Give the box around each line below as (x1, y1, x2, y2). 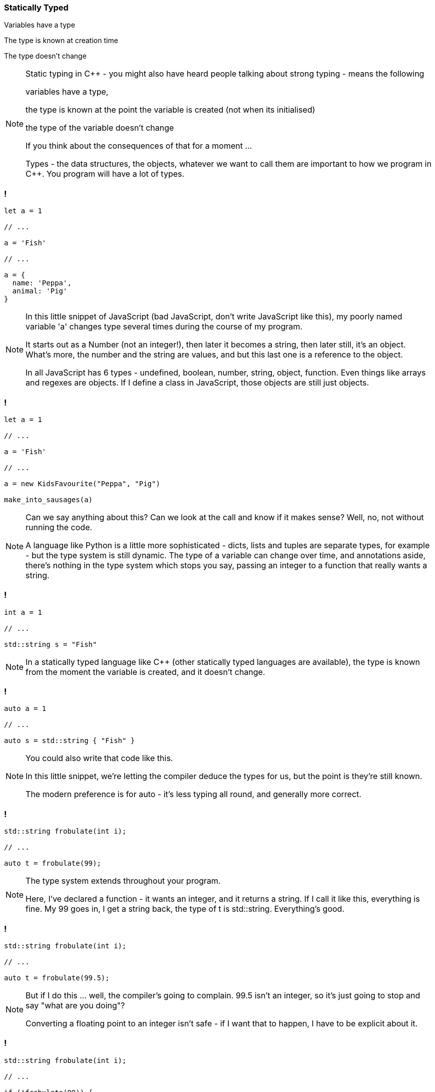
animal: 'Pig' (12, 287, 68, 295)
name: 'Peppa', (12, 279, 72, 287)
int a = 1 (4, 608, 42, 616)
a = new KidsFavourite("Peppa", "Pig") (4, 479, 160, 488)
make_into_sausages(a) (4, 495, 93, 504)
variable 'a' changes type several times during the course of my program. (26, 321, 303, 332)
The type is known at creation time (4, 36, 118, 45)
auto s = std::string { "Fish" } (4, 737, 135, 745)
